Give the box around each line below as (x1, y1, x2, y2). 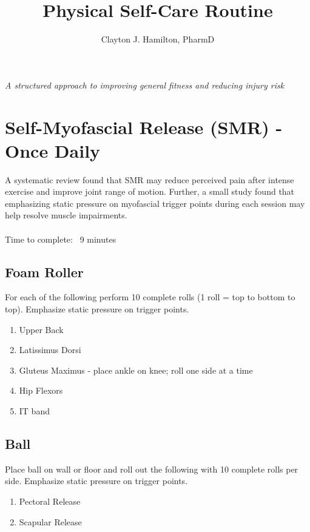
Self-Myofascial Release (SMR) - (5, 114, 283, 139)
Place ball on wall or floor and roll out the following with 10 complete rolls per (5, 462, 298, 475)
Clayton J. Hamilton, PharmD (101, 33, 215, 45)
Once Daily (5, 138, 101, 163)
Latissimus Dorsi (19, 343, 81, 356)
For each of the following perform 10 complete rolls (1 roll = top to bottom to (5, 291, 295, 303)
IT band (19, 404, 50, 417)
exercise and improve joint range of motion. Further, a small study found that (5, 185, 295, 198)
